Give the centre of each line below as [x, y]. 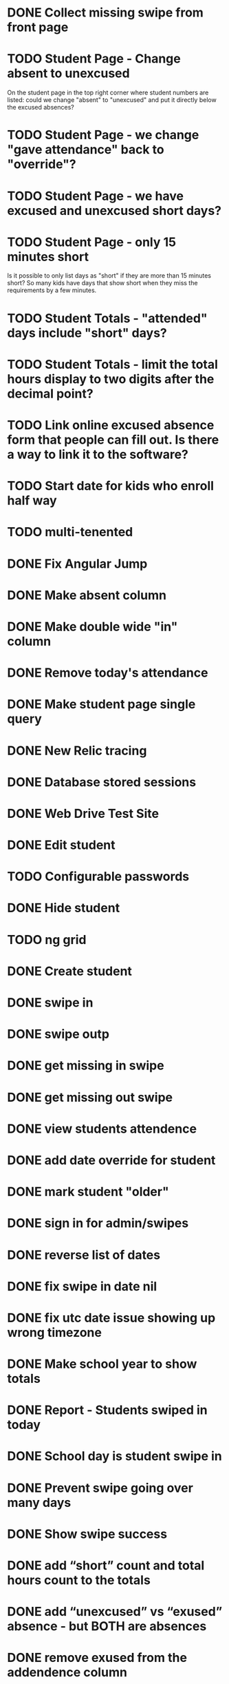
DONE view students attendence [102, 1129]
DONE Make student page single [101, 705]
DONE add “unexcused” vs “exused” [115, 1612]
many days [39, 1502]
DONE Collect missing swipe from [106, 13]
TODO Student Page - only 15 [92, 242]
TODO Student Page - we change [103, 135]
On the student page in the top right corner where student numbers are [108, 93]
